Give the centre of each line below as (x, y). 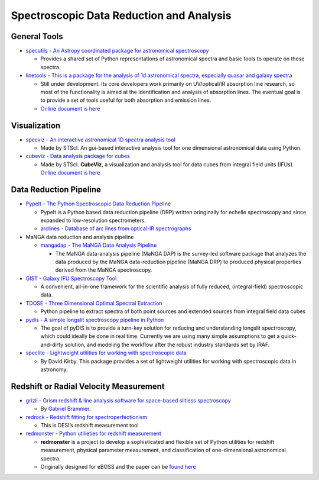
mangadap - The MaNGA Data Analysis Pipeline (99, 245)
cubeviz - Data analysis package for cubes (78, 156)
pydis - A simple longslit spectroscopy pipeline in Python (95, 320)
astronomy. (54, 369)
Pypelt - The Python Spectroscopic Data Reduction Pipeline (98, 204)
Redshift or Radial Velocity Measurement (88, 386)
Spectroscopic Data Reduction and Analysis (121, 15)
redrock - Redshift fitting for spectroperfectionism (87, 417)
